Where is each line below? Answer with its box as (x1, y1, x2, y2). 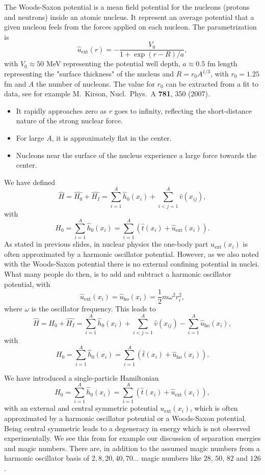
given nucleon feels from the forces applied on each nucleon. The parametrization (4, 21, 257, 32)
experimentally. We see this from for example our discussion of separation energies (4, 433, 261, 443)
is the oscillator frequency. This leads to (31, 303, 156, 314)
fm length (207, 58, 237, 69)
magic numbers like (141, 453, 202, 463)
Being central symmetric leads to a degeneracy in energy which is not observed (4, 423, 250, 433)
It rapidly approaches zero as (16, 105, 107, 116)
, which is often (190, 403, 238, 413)
